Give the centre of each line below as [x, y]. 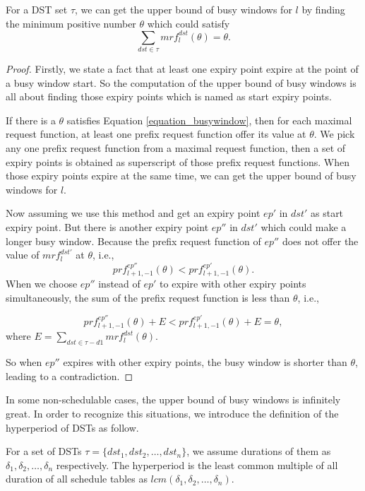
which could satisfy [189, 23]
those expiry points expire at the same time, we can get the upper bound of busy [181, 176]
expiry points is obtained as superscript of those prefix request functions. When [178, 161]
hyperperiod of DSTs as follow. [72, 427]
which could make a [304, 226]
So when [24, 362]
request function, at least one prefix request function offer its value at [156, 134]
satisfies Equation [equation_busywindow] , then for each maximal [209, 120]
